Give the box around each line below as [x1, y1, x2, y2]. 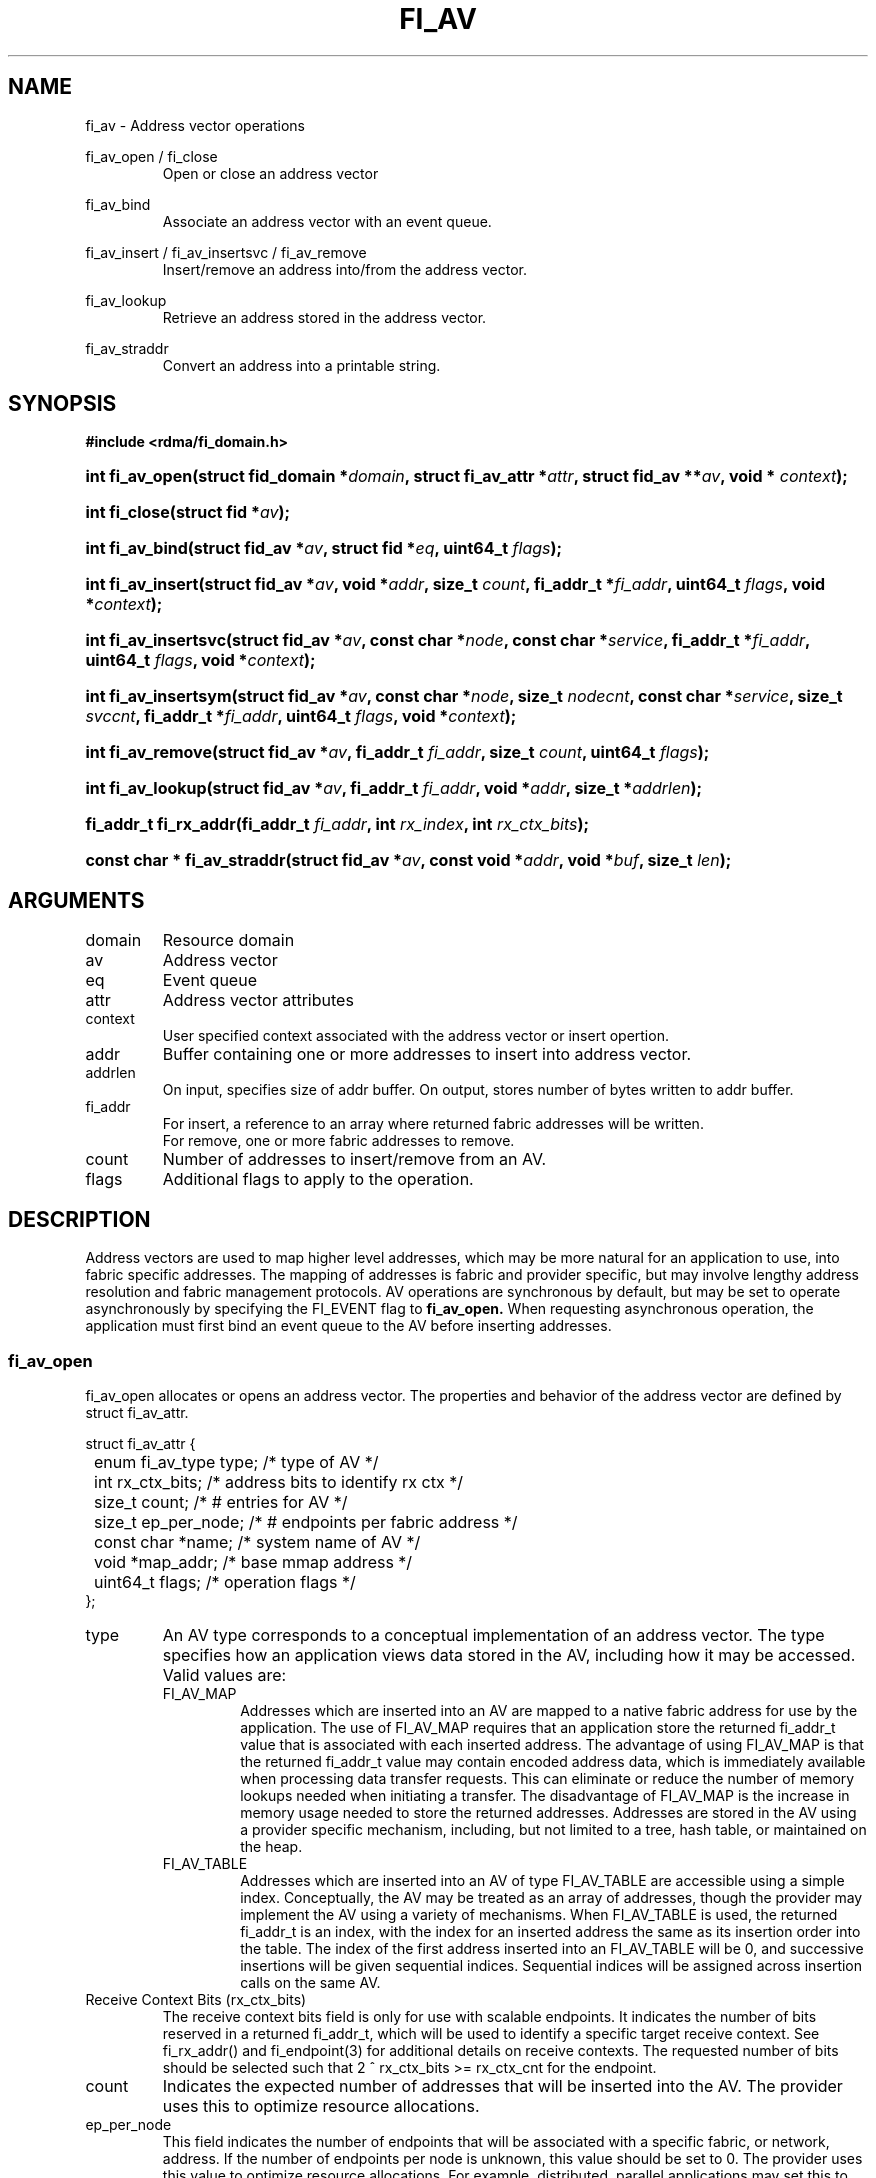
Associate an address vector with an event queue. [162, 212, 492, 230]
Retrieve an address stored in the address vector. [162, 308, 487, 326]
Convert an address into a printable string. [162, 356, 441, 374]
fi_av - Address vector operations [85, 116, 305, 134]
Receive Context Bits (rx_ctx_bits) [85, 1990, 307, 2008]
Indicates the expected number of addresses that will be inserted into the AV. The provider [162, 2075, 843, 2096]
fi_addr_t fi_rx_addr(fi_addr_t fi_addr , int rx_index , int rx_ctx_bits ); [85, 814, 589, 835]
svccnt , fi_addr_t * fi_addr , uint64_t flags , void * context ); [85, 706, 517, 727]
